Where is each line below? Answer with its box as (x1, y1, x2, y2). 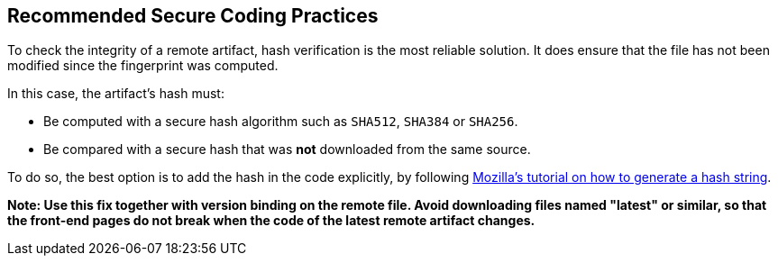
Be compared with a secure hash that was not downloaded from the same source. (43, 141, 531, 158)
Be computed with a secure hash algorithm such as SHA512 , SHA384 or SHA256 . (43, 113, 518, 130)
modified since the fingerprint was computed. (7, 58, 279, 74)
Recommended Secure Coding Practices (7, 5, 379, 27)
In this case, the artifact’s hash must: (7, 86, 224, 102)
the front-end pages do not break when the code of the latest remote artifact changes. (7, 213, 535, 229)
